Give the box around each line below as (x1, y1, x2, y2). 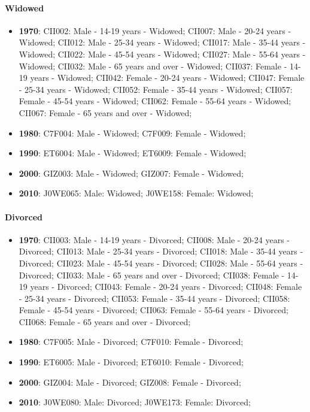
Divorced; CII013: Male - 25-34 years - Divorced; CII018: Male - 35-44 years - (19, 245, 303, 257)
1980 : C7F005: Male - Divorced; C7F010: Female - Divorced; (19, 335, 244, 348)
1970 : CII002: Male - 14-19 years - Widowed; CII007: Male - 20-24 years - (19, 24, 291, 37)
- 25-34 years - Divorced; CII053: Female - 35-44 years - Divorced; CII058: (19, 292, 290, 304)
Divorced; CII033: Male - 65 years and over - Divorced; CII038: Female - (19, 268, 285, 281)
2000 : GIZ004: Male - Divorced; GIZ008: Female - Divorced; (19, 375, 241, 388)
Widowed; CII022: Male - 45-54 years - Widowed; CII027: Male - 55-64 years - (19, 47, 306, 60)
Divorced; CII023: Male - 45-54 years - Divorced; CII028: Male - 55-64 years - (19, 256, 303, 269)
